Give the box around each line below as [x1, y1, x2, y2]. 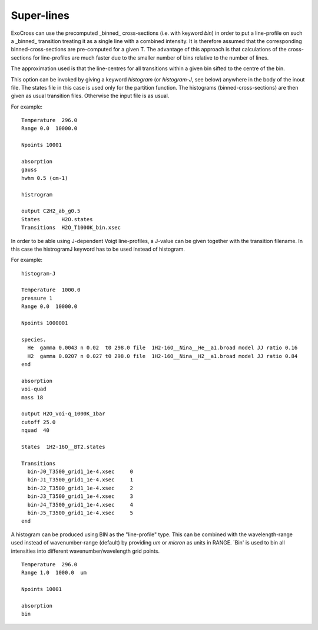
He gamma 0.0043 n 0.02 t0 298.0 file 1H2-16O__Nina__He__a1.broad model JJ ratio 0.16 [27, 344, 298, 351]
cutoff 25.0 [21, 419, 56, 425]
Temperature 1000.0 [21, 287, 81, 293]
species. [21, 336, 47, 343]
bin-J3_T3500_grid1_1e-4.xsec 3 [27, 493, 134, 500]
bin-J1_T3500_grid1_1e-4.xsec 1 [27, 477, 134, 483]
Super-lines [11, 9, 70, 22]
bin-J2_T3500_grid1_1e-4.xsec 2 [27, 484, 134, 491]
